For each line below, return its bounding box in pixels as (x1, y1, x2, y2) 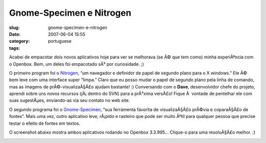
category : (9, 38, 30, 44)
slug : (9, 25, 20, 30)
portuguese (48, 38, 71, 44)
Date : (9, 31, 21, 37)
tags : (9, 45, 20, 51)
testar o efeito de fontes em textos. (9, 120, 81, 126)
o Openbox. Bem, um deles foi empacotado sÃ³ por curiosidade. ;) (9, 61, 144, 67)
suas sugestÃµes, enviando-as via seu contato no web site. (9, 97, 130, 103)
